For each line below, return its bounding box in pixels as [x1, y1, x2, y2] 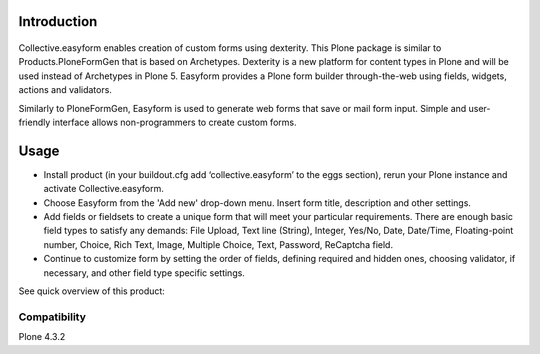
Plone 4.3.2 [18, 331, 66, 343]
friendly [18, 116, 51, 128]
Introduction [18, 13, 98, 30]
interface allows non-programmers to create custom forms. [52, 116, 297, 128]
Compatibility [18, 310, 87, 324]
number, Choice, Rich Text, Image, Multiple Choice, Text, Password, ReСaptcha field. [43, 238, 394, 250]
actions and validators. [18, 84, 112, 96]
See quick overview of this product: [18, 285, 165, 297]
